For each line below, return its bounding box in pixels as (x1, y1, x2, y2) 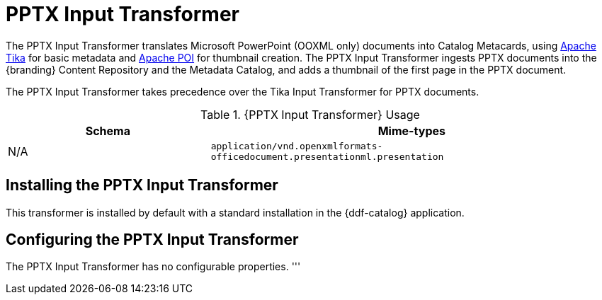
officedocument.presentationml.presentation (210, 151, 444, 162)
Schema (85, 123, 130, 138)
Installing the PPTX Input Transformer (6, 176, 278, 195)
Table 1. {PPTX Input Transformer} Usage (200, 107, 420, 122)
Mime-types (377, 123, 445, 138)
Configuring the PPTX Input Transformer (6, 231, 299, 249)
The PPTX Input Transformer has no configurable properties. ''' (6, 260, 301, 273)
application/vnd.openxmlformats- (210, 140, 383, 151)
